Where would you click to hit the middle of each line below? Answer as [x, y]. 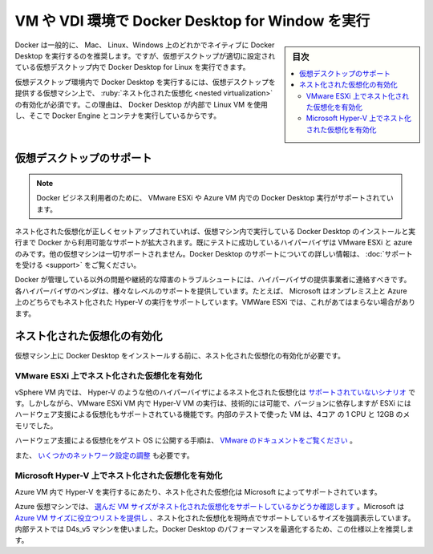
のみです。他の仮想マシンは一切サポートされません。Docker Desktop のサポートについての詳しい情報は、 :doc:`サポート [214, 253]
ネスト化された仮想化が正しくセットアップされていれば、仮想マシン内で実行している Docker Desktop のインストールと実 [215, 231]
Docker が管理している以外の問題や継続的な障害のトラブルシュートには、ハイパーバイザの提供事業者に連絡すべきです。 [213, 280]
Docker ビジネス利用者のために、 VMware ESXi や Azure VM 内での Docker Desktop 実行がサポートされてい [215, 198]
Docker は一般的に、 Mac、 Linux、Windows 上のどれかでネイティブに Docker [145, 45]
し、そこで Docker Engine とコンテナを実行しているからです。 [117, 115]
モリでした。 [36, 426]
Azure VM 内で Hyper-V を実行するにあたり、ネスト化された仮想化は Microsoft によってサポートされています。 [198, 491]
